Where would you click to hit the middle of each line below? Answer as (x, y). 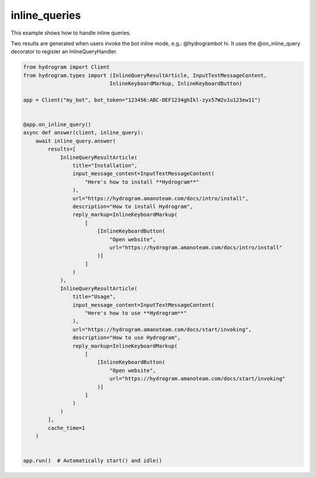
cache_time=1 (66, 428)
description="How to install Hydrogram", (133, 206)
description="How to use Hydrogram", (126, 338)
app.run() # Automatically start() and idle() (92, 461)
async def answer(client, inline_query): (83, 133)
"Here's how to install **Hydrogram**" (142, 182)
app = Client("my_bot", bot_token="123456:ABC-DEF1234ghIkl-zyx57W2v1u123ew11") (142, 100)
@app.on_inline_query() (57, 125)
